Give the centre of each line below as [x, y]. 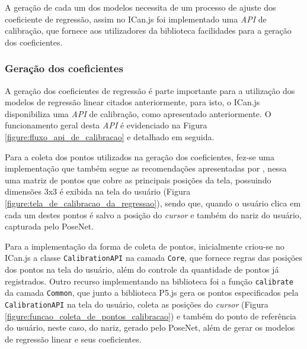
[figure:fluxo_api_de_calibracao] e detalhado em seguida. [110, 136]
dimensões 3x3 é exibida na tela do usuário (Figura [98, 191]
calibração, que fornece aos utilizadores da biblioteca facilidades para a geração [148, 30]
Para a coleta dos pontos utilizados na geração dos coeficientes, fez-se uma [140, 156]
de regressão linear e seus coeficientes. [73, 339]
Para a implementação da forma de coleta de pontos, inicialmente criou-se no [145, 246]
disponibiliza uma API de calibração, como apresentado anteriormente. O [138, 113]
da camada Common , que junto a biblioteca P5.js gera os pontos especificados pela [152, 293]
